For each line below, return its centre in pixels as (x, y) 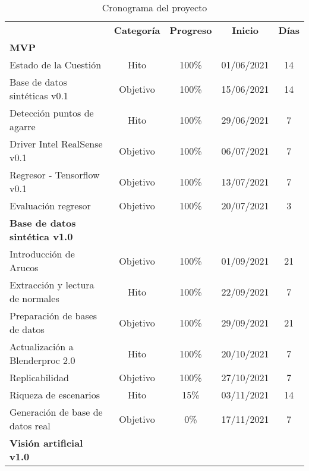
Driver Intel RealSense (56, 144)
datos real (30, 426)
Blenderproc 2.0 (42, 360)
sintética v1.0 (41, 236)
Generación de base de (56, 412)
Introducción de (42, 254)
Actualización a (42, 346)
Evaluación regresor (50, 205)
